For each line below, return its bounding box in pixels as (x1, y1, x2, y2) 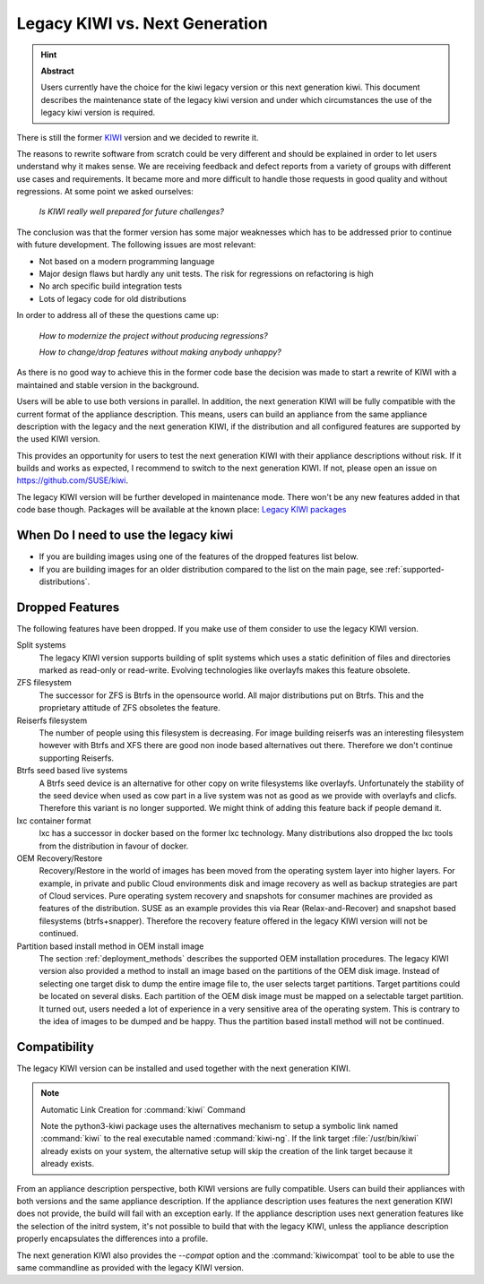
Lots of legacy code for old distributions (39, 293, 187, 304)
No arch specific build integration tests (39, 280, 183, 291)
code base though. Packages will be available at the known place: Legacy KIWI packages (16, 504, 347, 515)
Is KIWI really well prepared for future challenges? (39, 206, 224, 217)
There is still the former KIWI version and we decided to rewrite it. (16, 132, 259, 142)
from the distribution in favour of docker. (39, 840, 189, 851)
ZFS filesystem (16, 677, 72, 688)
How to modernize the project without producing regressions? (39, 330, 268, 340)
